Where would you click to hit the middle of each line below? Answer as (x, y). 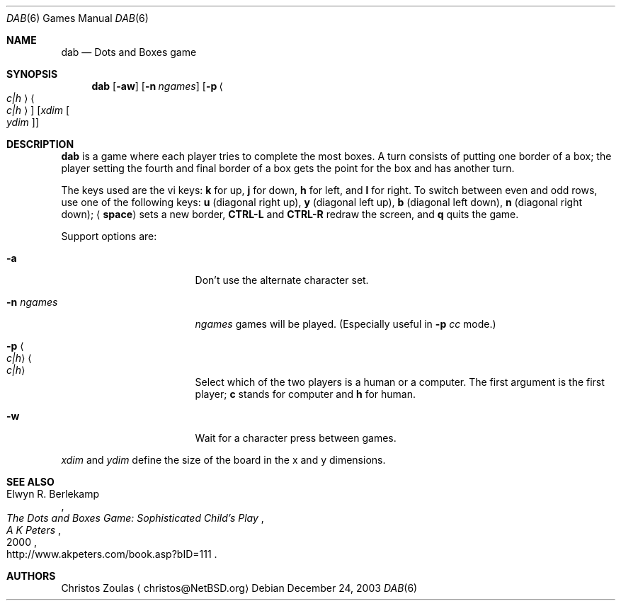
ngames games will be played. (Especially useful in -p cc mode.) (346, 324)
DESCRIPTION (40, 144)
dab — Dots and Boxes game (129, 52)
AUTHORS (31, 576)
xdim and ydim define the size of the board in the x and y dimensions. (223, 460)
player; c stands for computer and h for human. (306, 394)
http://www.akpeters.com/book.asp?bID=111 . (112, 554)
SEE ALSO (30, 482)
